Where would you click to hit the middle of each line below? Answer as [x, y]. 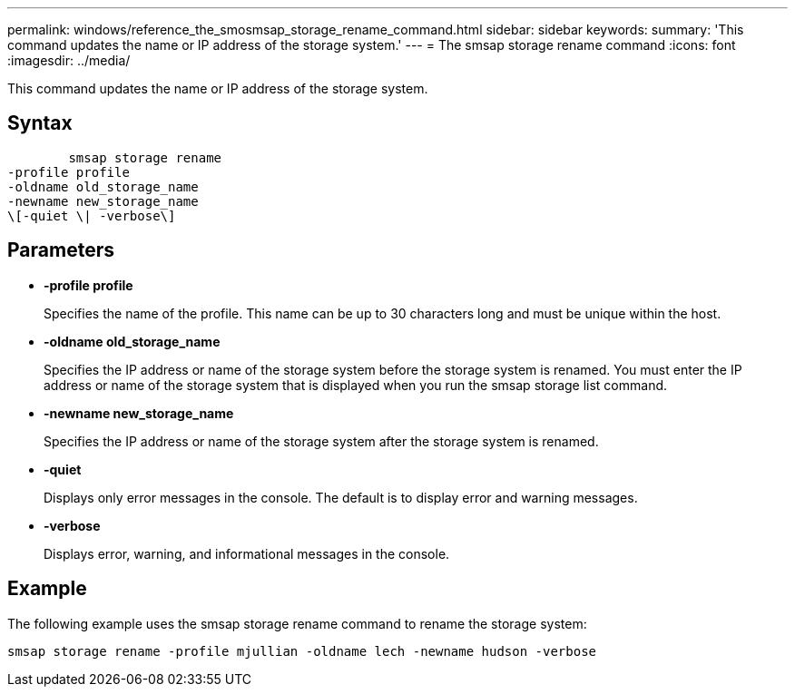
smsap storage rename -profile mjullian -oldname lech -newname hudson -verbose [302, 651]
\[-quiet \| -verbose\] [92, 215]
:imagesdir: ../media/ [69, 60]
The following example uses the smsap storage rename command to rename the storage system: [297, 623]
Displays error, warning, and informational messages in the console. [247, 553]
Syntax [40, 123]
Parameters [61, 250]
